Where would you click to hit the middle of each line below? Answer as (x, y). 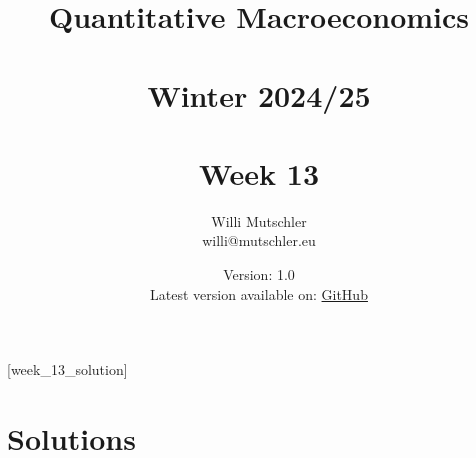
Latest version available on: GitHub (259, 293)
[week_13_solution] (67, 369)
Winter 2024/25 (259, 94)
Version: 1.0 (259, 274)
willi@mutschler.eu (259, 240)
